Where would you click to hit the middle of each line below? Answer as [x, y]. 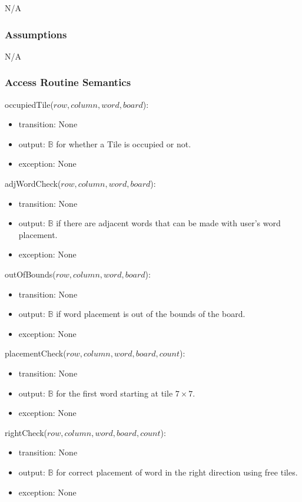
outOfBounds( [30, 274]
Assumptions [36, 34]
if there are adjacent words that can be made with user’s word [168, 223]
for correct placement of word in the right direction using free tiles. [177, 472]
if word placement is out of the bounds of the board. [151, 314]
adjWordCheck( [33, 183]
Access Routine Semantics [68, 82]
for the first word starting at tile [115, 393]
